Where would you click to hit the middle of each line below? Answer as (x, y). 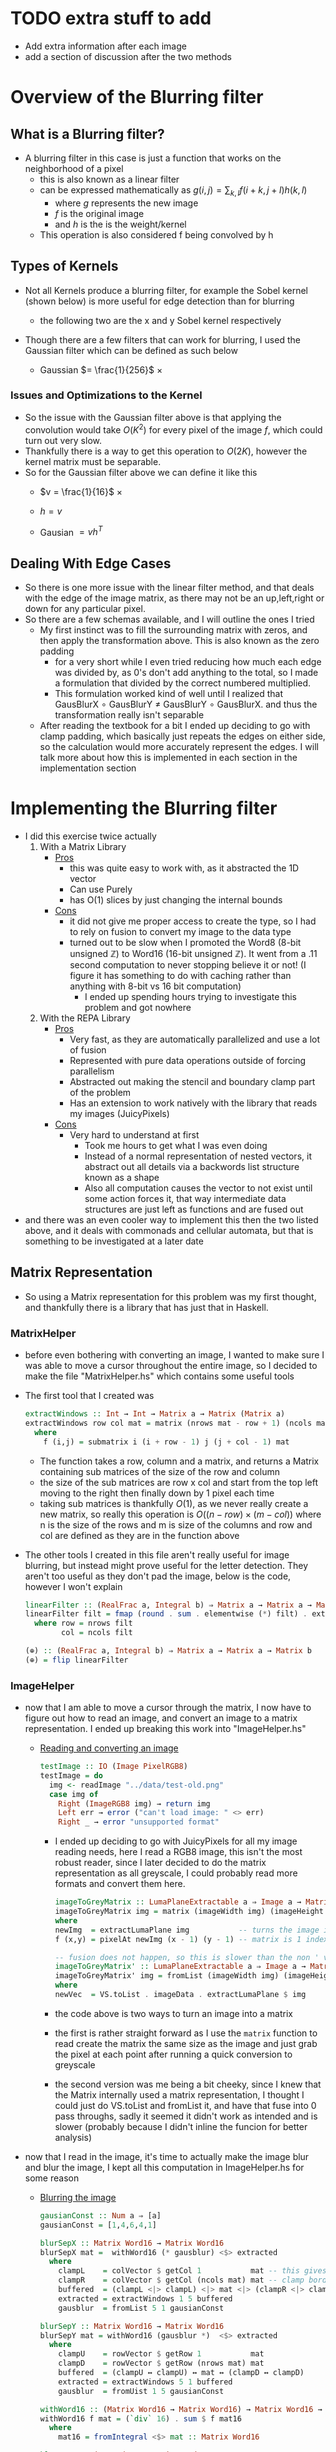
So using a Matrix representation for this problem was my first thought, (170, 1296)
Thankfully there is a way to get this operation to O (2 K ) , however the (166, 451)
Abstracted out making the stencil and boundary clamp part (192, 1081)
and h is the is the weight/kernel (120, 224)
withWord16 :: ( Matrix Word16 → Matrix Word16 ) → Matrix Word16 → (181, 2409)
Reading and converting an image (109, 1748)
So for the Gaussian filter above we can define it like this (141, 472)
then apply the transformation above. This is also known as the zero (179, 640)
